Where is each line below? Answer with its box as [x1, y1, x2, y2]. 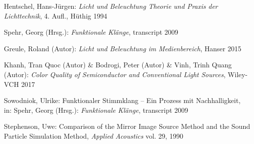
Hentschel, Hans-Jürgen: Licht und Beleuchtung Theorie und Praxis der [4, 1, 218, 11]
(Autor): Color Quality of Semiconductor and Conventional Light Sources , [4, 69, 226, 79]
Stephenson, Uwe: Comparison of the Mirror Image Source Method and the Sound [4, 121, 250, 131]
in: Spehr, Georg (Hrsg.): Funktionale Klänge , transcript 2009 [4, 104, 189, 115]
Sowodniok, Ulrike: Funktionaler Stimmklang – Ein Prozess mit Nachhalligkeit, [4, 95, 241, 105]
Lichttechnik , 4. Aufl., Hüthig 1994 [4, 10, 107, 21]
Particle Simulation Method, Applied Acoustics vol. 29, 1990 [4, 130, 183, 141]
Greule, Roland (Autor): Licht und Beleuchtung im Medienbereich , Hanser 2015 [4, 43, 241, 53]
